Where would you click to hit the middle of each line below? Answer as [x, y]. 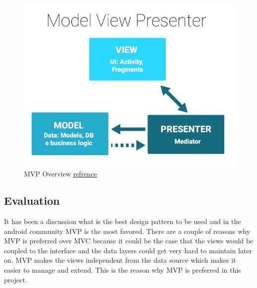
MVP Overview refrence [61, 174]
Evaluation [32, 201]
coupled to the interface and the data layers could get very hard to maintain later [128, 250]
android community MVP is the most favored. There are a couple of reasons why [127, 231]
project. [16, 279]
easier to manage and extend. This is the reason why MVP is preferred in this [123, 269]
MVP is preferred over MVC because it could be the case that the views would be [129, 241]
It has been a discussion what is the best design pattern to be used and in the [123, 221]
